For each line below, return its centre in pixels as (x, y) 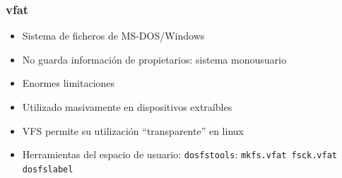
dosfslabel (48, 169)
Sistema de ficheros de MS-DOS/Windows (113, 36)
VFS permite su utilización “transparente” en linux (133, 130)
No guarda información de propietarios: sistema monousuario (154, 59)
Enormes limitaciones (69, 83)
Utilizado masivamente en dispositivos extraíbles (127, 107)
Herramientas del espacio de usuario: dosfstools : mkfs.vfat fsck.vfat (179, 154)
